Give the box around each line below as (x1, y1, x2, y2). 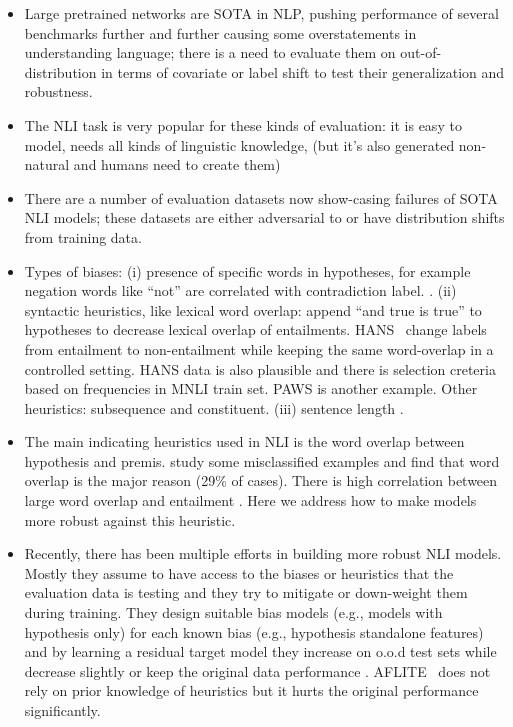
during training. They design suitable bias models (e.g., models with (24, 602, 443, 623)
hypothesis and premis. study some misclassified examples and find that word (24, 450, 500, 471)
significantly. (24, 700, 101, 720)
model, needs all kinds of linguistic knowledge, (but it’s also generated (24, 134, 455, 155)
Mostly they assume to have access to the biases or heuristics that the (24, 562, 454, 583)
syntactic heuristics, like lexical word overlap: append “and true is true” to (24, 299, 482, 320)
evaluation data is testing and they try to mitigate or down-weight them (24, 582, 468, 603)
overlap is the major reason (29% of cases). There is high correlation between (24, 470, 498, 491)
